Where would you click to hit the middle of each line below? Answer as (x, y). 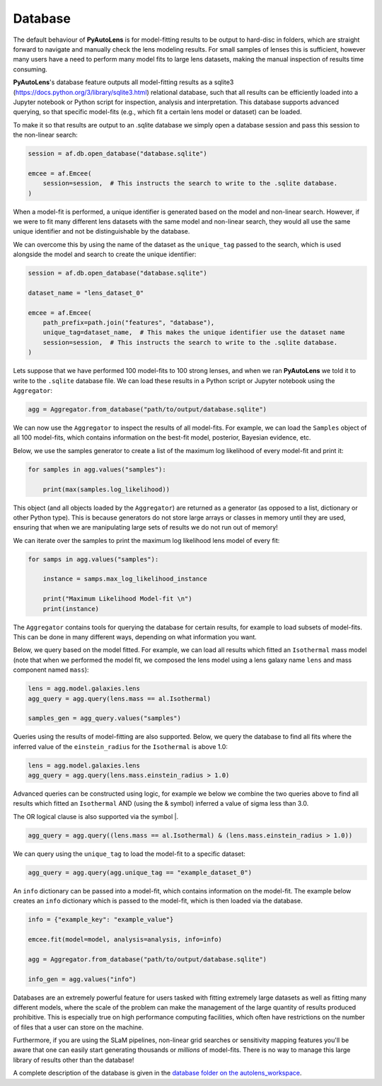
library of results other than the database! (74, 1060)
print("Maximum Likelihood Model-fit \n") (117, 599)
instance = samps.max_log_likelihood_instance (125, 579)
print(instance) (71, 608)
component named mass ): (51, 670)
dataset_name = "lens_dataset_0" (86, 293)
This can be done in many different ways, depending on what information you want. (135, 637)
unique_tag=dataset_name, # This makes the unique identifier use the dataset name (194, 332)
